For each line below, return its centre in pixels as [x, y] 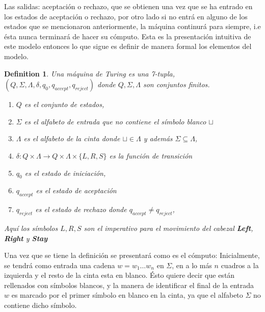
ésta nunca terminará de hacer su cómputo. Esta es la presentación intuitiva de [128, 36]
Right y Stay [26, 238]
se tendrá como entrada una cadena [60, 265]
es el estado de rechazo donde [81, 209]
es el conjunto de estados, [64, 104]
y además [158, 138]
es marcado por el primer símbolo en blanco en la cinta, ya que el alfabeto [127, 295]
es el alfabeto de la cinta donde [72, 138]
